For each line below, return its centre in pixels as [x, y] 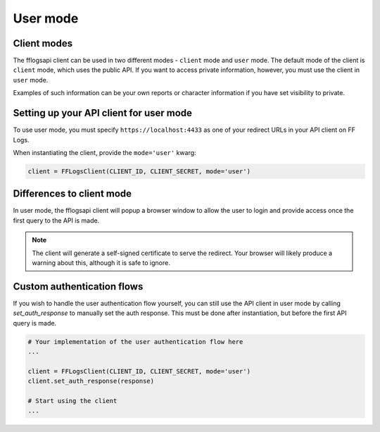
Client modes [43, 43]
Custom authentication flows [78, 286]
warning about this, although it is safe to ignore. [101, 263]
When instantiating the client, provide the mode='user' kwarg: [104, 152]
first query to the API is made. [56, 220]
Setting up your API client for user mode [103, 113]
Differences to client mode [72, 194]
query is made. [34, 323]
